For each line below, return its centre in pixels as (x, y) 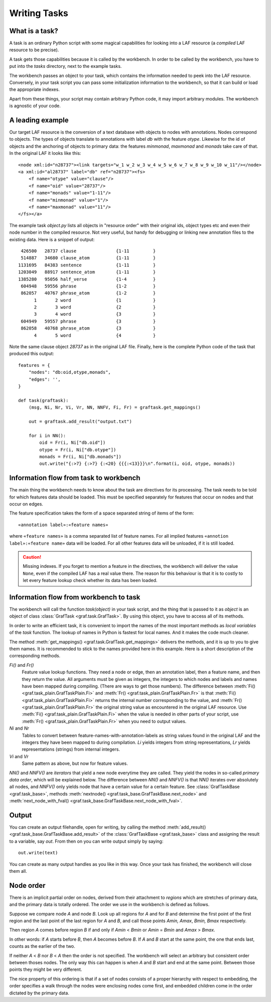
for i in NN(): (47, 435)
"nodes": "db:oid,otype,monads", (70, 372)
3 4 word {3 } (95, 314)
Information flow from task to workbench (75, 478)
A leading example (39, 120)
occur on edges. (26, 504)
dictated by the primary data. (39, 993)
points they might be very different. (46, 969)
